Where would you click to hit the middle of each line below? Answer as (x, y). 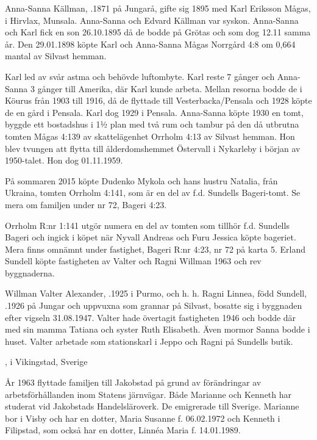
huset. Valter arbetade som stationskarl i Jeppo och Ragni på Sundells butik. (149, 341)
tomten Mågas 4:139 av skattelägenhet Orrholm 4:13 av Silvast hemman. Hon (150, 136)
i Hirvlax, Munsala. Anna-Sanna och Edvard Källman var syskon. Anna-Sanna (152, 20)
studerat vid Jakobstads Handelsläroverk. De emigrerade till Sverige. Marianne (152, 406)
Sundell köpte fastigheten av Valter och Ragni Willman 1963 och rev (133, 261)
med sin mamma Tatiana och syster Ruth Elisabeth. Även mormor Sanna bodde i (158, 329)
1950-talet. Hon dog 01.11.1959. (64, 160)
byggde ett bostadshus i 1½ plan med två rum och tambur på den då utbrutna (152, 124)
